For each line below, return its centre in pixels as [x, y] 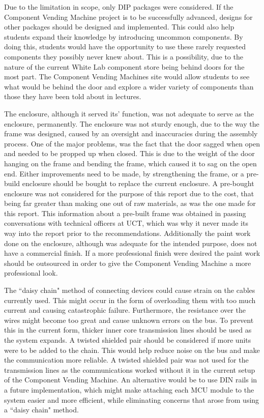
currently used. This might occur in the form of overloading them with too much [130, 300]
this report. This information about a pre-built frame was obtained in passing [125, 213]
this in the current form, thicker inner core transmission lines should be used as [128, 330]
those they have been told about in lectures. [73, 96]
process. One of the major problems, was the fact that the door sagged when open [132, 143]
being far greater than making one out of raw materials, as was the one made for [130, 203]
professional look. [31, 273]
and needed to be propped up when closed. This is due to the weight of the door [129, 153]
